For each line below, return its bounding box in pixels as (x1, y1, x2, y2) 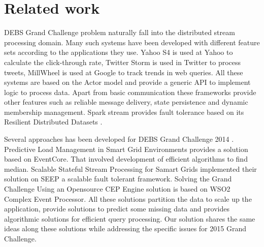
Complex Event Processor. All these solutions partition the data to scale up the (4, 193, 252, 204)
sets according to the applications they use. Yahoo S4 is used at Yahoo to (4, 47, 233, 57)
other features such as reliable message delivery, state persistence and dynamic (4, 97, 248, 107)
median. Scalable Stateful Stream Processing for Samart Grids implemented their (4, 163, 257, 174)
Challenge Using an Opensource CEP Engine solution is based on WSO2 (4, 183, 230, 194)
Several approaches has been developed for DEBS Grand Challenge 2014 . (4, 134, 234, 144)
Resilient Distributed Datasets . (4, 116, 103, 127)
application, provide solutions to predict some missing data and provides (4, 203, 229, 214)
